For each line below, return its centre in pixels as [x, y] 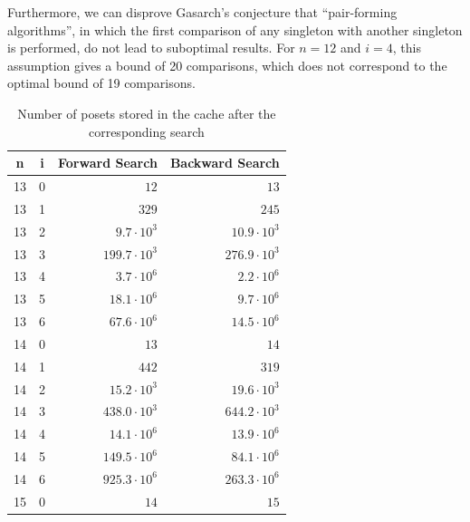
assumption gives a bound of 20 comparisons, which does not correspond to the [227, 65]
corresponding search [146, 131]
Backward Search [225, 163]
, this [407, 48]
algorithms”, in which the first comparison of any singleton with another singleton [235, 29]
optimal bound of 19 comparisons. [101, 83]
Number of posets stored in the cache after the [147, 113]
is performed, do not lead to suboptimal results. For [151, 48]
